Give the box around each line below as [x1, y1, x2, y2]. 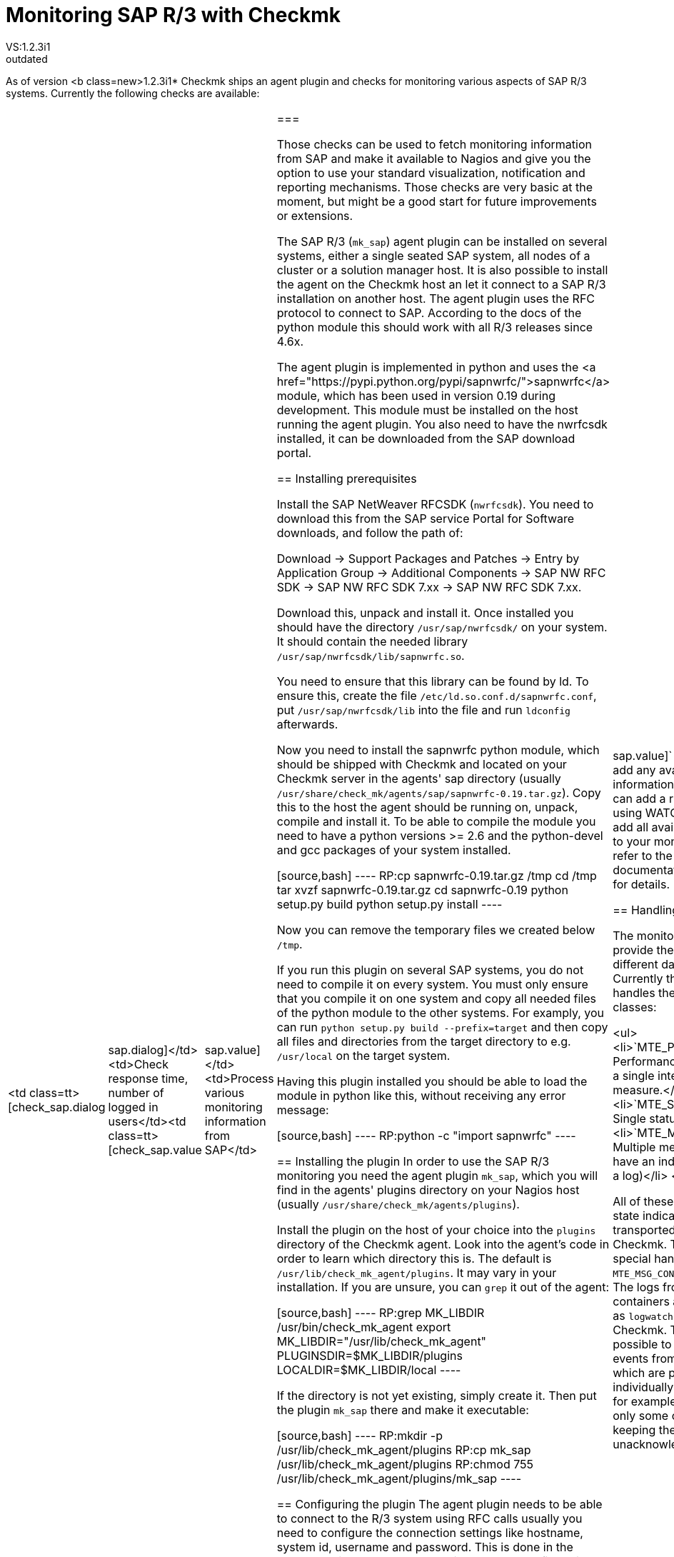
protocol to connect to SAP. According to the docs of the [276, 305, 582, 320]
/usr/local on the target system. [276, 1048, 451, 1063]
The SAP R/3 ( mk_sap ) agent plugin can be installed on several [276, 234, 608, 249]
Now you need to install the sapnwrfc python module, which [276, 742, 600, 757]
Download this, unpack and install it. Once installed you [276, 605, 574, 620]
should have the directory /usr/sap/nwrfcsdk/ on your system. [276, 619, 608, 634]
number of [108, 1085, 164, 1100]
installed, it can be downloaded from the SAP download [276, 431, 575, 446]
